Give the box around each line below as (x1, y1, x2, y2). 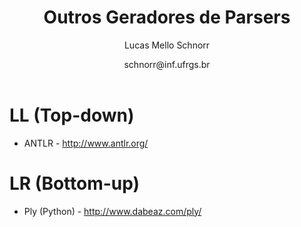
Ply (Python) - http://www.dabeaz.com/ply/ (23, 205, 202, 217)
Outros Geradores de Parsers (43, 6, 291, 29)
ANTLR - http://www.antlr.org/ (23, 137, 149, 149)
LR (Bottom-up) (9, 172, 141, 195)
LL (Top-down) (9, 104, 135, 126)
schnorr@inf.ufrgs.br (123, 58, 211, 70)
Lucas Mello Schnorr (123, 39, 211, 51)
